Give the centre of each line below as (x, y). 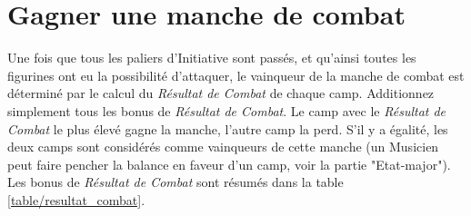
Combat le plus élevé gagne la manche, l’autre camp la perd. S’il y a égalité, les (228, 128)
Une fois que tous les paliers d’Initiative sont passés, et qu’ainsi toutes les (212, 58)
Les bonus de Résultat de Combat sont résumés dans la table (175, 182)
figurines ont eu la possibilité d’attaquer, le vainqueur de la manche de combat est (236, 75)
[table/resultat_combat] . (76, 199)
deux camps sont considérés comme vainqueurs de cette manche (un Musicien (223, 147)
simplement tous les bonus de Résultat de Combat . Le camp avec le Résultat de (227, 110)
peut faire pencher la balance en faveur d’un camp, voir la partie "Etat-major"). (229, 164)
